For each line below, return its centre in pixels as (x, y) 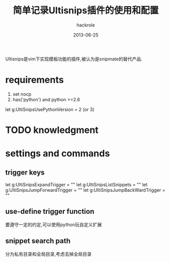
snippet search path (38, 241)
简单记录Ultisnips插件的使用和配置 (86, 10)
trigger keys (25, 172)
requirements (34, 80)
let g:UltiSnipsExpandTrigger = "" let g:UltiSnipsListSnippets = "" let (77, 185)
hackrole (86, 25)
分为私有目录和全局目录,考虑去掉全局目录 (48, 254)
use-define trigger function (50, 212)
